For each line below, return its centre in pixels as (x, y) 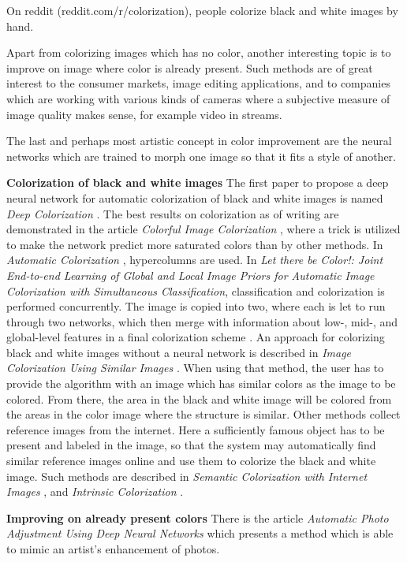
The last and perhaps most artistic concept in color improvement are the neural (199, 141)
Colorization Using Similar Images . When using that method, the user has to (195, 368)
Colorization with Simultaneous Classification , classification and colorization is (196, 290)
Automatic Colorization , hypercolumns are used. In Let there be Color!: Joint (195, 260)
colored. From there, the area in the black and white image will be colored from (199, 398)
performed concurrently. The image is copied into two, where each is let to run (196, 306)
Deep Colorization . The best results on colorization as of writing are (173, 213)
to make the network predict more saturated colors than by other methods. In (195, 244)
